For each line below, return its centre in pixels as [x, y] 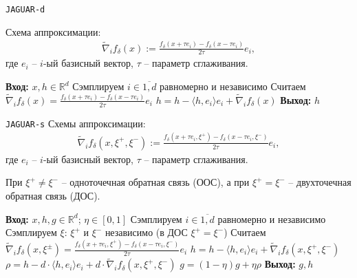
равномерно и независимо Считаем [233, 86]
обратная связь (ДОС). [53, 195]
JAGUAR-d [25, 10]
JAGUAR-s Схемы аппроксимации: [76, 123]
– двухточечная [320, 182]
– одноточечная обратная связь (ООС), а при [155, 182]
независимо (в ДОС [146, 232]
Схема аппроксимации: [53, 31]
